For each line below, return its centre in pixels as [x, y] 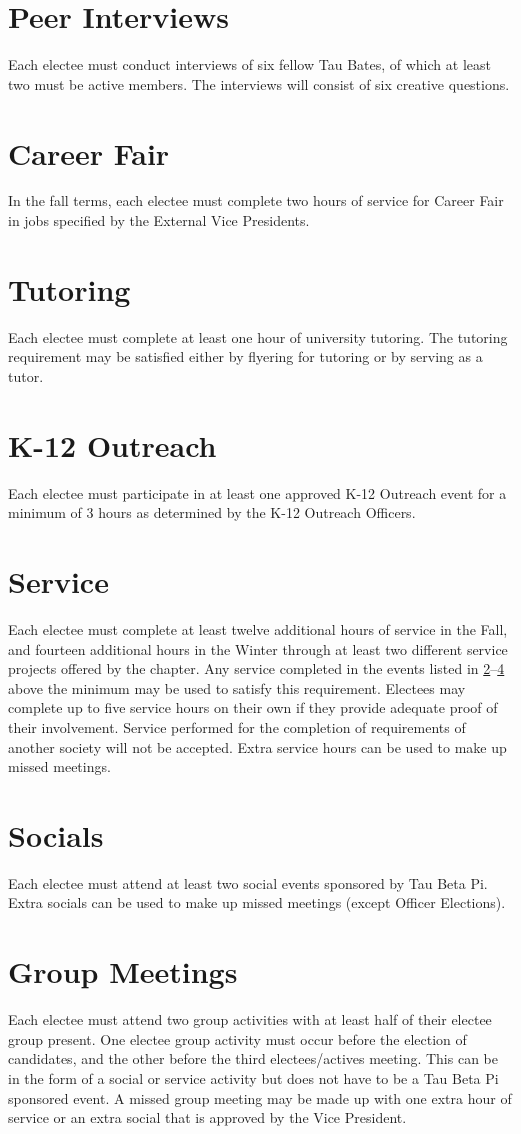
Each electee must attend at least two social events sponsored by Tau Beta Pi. [248, 882]
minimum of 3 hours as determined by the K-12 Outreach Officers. [212, 512]
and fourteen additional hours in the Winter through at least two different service [258, 648]
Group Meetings [123, 971]
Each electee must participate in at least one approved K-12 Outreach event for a [257, 492]
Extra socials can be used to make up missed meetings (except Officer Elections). [257, 902]
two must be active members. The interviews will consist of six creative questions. [259, 83]
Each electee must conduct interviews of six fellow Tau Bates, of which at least [249, 64]
